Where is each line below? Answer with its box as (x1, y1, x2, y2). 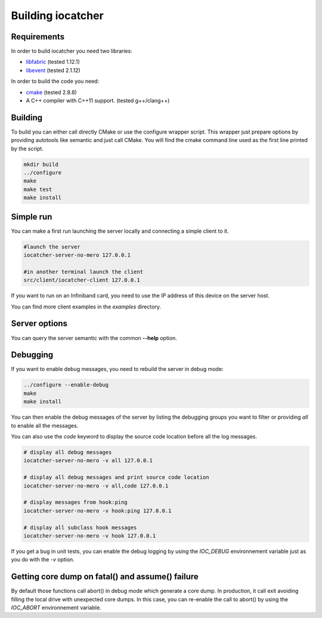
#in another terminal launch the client (23, 268, 143, 275)
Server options (11, 319, 68, 329)
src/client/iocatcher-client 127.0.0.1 (23, 277, 140, 283)
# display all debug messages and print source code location (23, 474, 209, 481)
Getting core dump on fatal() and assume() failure (11, 571, 199, 582)
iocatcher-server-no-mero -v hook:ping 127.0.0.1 (23, 507, 172, 514)
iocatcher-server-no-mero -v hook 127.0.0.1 (23, 532, 156, 539)
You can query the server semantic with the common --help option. (11, 334, 177, 341)
